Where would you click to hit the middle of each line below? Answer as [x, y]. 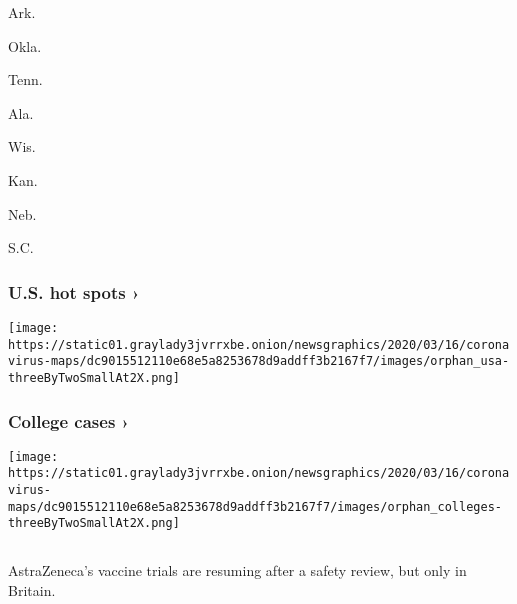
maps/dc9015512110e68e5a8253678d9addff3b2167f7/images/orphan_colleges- [255, 506]
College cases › [68, 420]
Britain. [32, 590]
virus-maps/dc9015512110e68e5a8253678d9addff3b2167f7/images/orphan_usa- [259, 361]
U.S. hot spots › [74, 291]
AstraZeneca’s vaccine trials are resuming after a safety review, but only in [237, 570]
